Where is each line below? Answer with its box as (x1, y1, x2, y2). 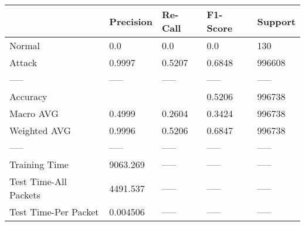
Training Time (9, 157, 69, 171)
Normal (9, 39, 40, 52)
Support (257, 14, 296, 28)
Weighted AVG (9, 124, 72, 137)
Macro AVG (9, 107, 59, 120)
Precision (109, 14, 152, 28)
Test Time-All (9, 174, 67, 188)
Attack (9, 56, 38, 69)
